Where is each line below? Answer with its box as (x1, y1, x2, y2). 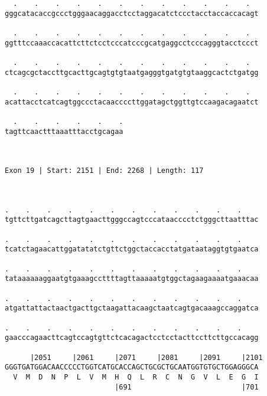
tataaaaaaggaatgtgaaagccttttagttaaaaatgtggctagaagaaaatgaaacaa (5, 274, 259, 283)
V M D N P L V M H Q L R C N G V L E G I (13, 372, 259, 381)
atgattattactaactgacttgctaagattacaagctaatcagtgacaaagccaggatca (5, 304, 259, 313)
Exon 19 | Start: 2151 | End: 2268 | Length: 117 (5, 166, 204, 175)
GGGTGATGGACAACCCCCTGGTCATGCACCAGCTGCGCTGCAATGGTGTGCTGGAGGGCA (5, 363, 259, 372)
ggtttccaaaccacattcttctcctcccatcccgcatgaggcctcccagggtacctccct (5, 38, 259, 47)
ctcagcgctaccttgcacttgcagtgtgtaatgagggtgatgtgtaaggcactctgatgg (5, 68, 259, 77)
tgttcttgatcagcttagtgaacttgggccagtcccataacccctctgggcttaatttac (5, 215, 259, 224)
